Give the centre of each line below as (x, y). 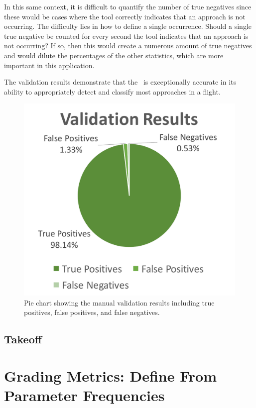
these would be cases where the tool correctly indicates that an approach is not (125, 16)
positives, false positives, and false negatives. (92, 312)
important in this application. (49, 65)
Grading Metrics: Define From (111, 376)
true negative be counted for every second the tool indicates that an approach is (126, 36)
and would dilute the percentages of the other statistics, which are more (114, 55)
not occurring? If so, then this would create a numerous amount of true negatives (128, 46)
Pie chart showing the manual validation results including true (119, 302)
